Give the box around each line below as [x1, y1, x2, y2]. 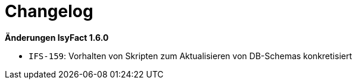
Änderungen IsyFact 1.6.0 [5, 32, 109, 43]
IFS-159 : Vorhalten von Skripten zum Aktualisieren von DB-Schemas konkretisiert [29, 50, 352, 61]
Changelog [5, 1, 93, 21]
